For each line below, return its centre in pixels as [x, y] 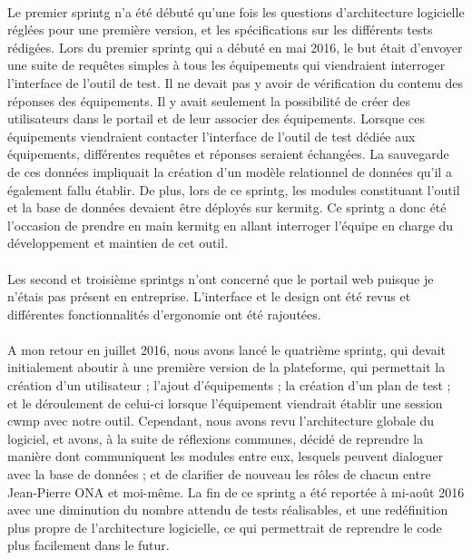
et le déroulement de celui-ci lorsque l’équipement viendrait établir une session [225, 403]
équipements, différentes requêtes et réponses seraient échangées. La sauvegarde [228, 154]
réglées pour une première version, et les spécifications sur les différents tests [220, 29]
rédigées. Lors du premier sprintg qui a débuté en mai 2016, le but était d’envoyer [235, 47]
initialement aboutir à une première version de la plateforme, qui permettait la [226, 367]
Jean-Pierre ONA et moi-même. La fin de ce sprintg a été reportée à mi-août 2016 [236, 491]
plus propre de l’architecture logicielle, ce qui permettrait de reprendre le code [225, 527]
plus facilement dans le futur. [88, 545]
